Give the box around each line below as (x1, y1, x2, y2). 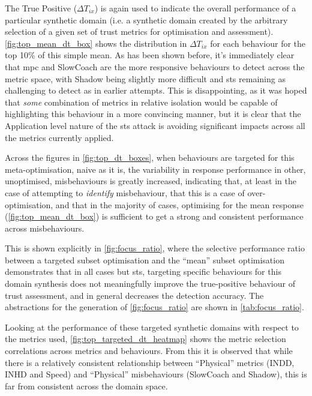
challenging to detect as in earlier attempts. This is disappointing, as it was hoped (5, 84, 307, 97)
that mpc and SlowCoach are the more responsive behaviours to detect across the (5, 60, 305, 73)
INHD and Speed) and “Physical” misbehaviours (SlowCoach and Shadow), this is (5, 368, 307, 380)
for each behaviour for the (210, 37, 306, 49)
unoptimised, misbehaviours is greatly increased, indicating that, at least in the (5, 175, 296, 187)
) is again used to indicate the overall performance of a (94, 2, 296, 14)
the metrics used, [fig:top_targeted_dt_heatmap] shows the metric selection (5, 332, 286, 345)
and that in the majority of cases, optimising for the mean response (55, 198, 304, 211)
